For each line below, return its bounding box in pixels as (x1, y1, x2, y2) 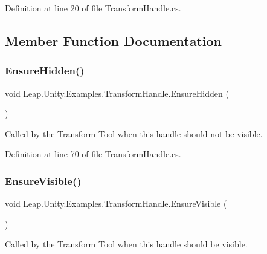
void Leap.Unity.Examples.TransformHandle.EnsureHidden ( (5, 86, 229, 99)
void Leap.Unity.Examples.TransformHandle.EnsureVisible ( (5, 197, 227, 210)
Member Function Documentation (5, 31, 222, 50)
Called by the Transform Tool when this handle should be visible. (5, 238, 248, 250)
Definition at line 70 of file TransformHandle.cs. (5, 148, 181, 160)
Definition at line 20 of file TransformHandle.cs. (5, 2, 181, 14)
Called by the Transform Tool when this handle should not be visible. (5, 127, 263, 140)
